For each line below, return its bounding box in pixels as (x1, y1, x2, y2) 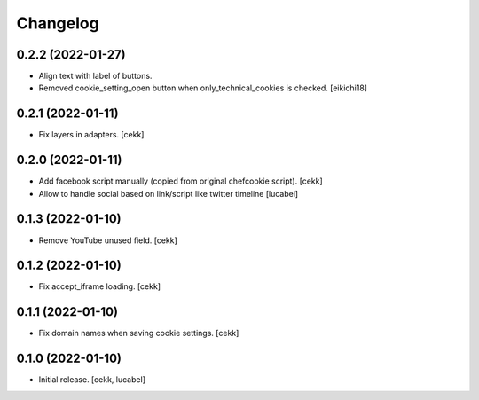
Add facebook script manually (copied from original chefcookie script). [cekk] (38, 176, 323, 186)
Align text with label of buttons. (38, 71, 153, 82)
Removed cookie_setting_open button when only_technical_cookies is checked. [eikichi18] (38, 82, 368, 93)
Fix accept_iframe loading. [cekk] (38, 281, 161, 292)
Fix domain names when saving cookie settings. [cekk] (38, 328, 239, 339)
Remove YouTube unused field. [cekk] (38, 235, 177, 246)
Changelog (16, 13, 99, 33)
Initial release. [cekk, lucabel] (38, 374, 146, 385)
